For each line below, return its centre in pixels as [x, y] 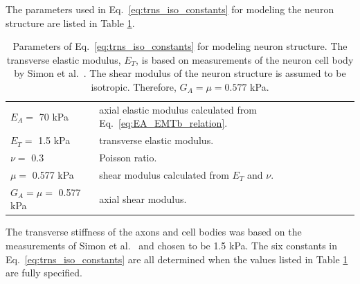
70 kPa [54, 116]
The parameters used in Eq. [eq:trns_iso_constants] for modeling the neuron [170, 9]
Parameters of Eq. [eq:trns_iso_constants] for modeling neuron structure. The [180, 46]
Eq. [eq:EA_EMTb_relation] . [163, 123]
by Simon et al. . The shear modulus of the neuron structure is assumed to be [180, 73]
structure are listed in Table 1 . [70, 23]
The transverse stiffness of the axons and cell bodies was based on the [154, 232]
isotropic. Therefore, [134, 86]
